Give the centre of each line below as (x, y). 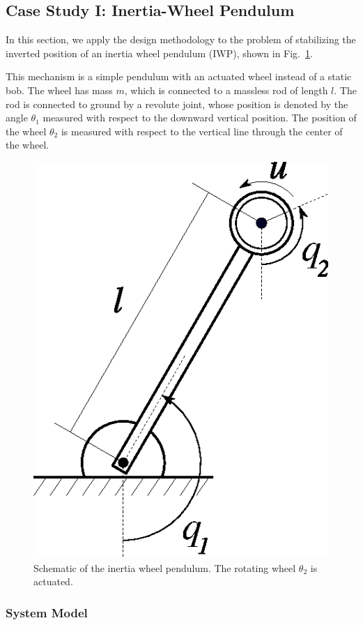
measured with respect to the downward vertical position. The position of (200, 118)
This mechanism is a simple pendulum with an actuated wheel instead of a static (179, 76)
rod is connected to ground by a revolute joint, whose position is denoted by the (177, 104)
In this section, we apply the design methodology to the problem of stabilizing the (181, 39)
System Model (47, 612)
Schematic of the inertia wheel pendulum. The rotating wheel (165, 567)
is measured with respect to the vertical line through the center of (202, 131)
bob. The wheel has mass (59, 90)
